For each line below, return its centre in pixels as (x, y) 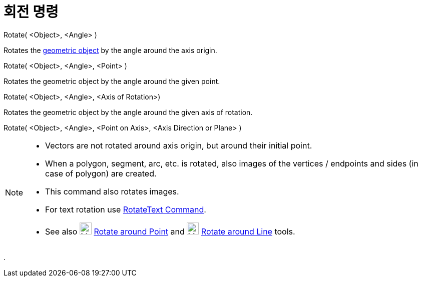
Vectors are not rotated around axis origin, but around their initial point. (179, 145)
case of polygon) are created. (101, 173)
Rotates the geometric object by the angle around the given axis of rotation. (128, 112)
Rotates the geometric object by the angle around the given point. (112, 81)
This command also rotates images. (112, 191)
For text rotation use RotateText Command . (126, 209)
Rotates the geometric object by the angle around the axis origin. (110, 50)
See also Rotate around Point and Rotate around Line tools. (170, 231)
